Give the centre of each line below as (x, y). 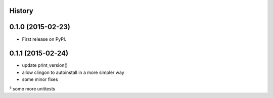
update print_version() (45, 65)
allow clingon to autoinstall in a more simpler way (73, 72)
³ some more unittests (32, 88)
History (21, 11)
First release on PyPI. (44, 39)
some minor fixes (40, 79)
